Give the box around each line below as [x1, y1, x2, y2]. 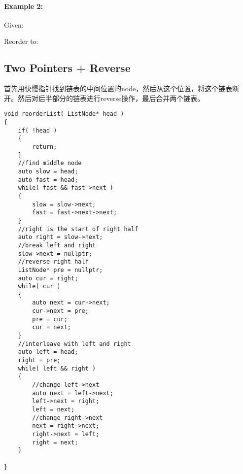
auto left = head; [18, 348, 78, 356]
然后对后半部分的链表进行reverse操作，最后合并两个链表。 [17, 93, 205, 103]
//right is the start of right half [18, 225, 139, 233]
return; [32, 143, 57, 150]
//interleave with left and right [18, 340, 131, 347]
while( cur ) [18, 283, 61, 290]
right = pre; [18, 357, 61, 364]
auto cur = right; [18, 274, 78, 282]
